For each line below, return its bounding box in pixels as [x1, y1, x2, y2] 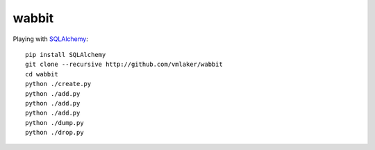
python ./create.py [25, 80, 92, 88]
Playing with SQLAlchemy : [12, 35, 88, 43]
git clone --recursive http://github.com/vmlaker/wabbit [25, 60, 224, 69]
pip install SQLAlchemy [25, 51, 106, 58]
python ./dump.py [25, 119, 84, 126]
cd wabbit [25, 70, 58, 78]
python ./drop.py [25, 128, 84, 137]
